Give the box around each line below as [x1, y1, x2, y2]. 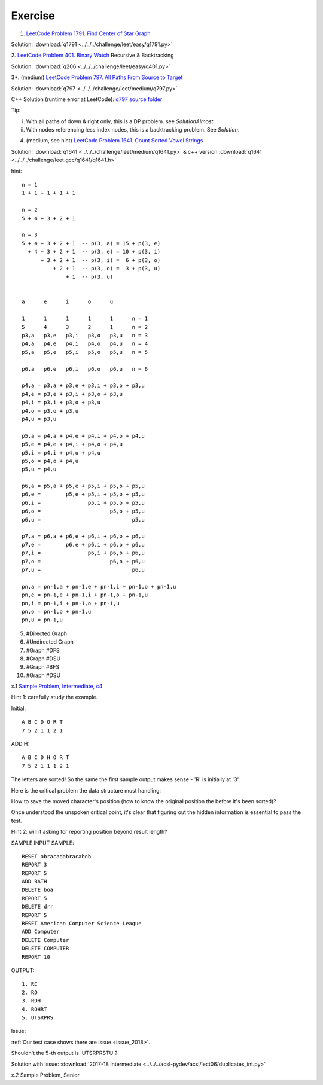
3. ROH [22, 998, 41, 1004]
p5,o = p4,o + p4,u [22, 458, 79, 464]
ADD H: [11, 740, 30, 748]
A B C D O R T [22, 718, 63, 726]
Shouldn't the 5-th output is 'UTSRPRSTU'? [11, 1050, 118, 1057]
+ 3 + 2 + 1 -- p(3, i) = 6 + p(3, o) [40, 257, 161, 263]
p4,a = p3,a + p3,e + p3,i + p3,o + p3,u [22, 382, 145, 389]
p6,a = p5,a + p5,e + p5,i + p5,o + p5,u [22, 483, 145, 490]
